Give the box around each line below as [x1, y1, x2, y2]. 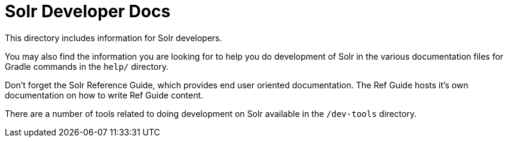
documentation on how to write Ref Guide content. [5, 89, 204, 100]
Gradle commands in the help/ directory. [5, 61, 169, 72]
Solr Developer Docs [5, 1, 171, 21]
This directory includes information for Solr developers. [5, 32, 222, 43]
